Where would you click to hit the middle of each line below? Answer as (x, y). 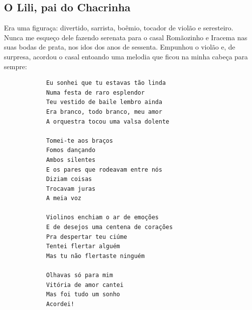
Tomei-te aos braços (79, 141)
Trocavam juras (71, 189)
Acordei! (60, 304)
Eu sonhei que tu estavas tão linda (106, 83)
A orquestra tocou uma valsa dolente (108, 121)
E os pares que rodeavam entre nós (104, 169)
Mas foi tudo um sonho (83, 295)
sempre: (15, 66)
